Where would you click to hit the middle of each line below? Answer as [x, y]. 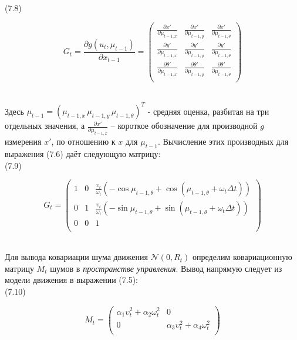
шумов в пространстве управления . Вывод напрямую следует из [166, 268]
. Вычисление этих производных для [223, 141]
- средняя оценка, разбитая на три [208, 111]
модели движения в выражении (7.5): [71, 280]
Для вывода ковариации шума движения [76, 257]
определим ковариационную [242, 257]
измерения [23, 141]
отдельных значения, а [45, 126]
